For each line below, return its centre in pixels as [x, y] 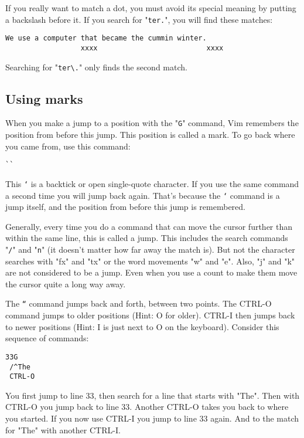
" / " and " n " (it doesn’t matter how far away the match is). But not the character [150, 249]
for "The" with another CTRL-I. [63, 429]
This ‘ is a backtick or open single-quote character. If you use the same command [152, 183]
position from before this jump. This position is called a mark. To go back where [150, 135]
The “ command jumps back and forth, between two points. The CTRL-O [139, 303]
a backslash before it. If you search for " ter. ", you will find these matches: [139, 19]
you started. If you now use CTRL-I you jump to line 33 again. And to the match [152, 418]
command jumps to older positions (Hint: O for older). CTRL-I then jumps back [150, 315]
